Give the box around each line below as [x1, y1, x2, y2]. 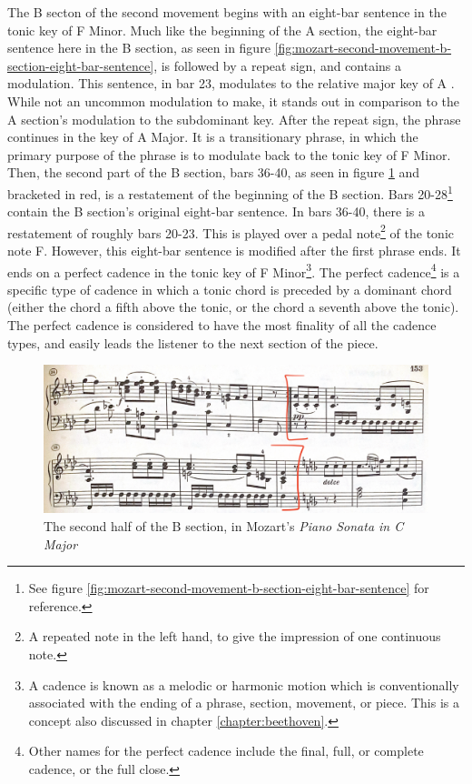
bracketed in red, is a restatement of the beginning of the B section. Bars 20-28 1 [7, 181, 453, 203]
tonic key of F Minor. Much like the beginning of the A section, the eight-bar [7, 20, 438, 39]
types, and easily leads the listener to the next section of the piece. [7, 333, 379, 352]
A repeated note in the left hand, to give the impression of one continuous [28, 627, 441, 646]
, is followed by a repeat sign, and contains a [153, 55, 402, 75]
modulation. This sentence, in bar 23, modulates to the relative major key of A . [7, 74, 455, 93]
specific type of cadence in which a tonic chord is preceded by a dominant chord [7, 279, 452, 298]
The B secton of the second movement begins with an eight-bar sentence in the [7, 3, 447, 21]
